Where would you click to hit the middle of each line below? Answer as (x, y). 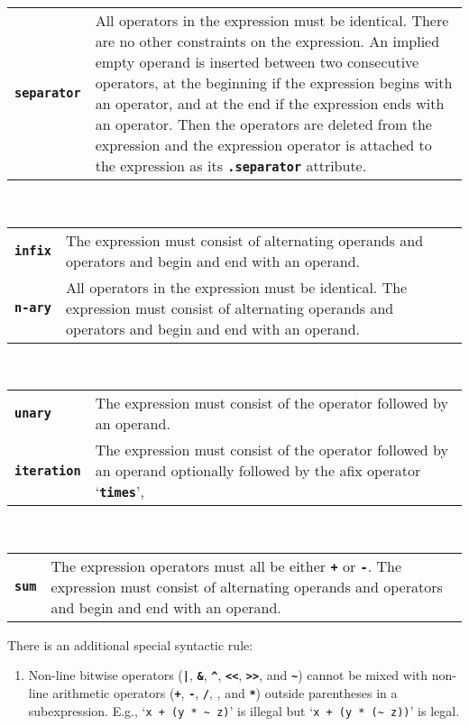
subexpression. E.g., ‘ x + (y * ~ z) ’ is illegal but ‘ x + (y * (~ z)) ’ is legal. (244, 710)
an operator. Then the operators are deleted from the (263, 124)
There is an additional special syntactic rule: (130, 644)
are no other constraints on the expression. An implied (267, 41)
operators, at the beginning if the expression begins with (274, 83)
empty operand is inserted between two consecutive (257, 62)
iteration (48, 470)
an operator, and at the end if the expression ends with (270, 103)
